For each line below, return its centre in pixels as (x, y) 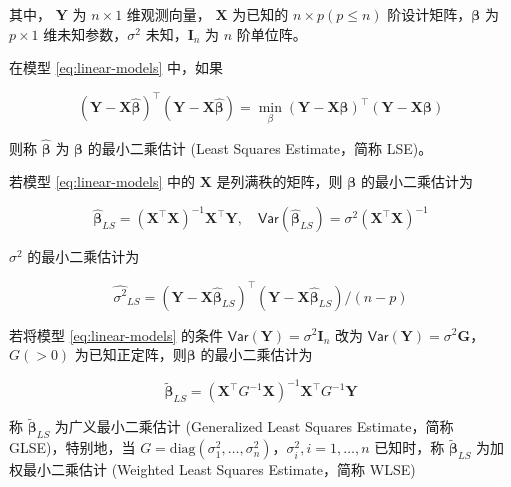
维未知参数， (85, 33)
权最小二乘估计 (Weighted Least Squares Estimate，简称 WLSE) (212, 469)
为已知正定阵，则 (130, 354)
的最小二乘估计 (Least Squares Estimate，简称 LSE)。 (260, 147)
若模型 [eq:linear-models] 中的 (102, 181)
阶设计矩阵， (429, 14)
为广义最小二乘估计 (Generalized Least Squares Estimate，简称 (254, 426)
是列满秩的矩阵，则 (279, 181)
